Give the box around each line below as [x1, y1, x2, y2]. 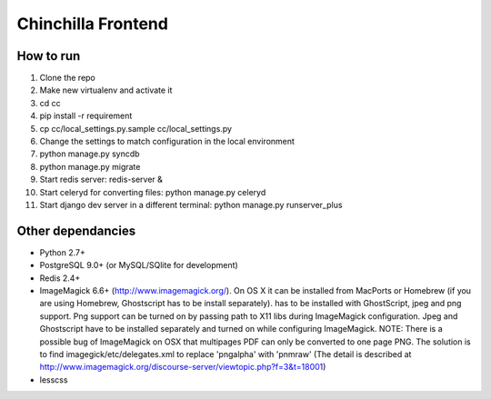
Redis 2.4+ [39, 273, 81, 284]
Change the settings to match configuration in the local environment [39, 136, 296, 147]
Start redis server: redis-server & [39, 174, 164, 185]
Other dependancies [16, 223, 136, 238]
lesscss [39, 374, 68, 385]
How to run [16, 48, 81, 64]
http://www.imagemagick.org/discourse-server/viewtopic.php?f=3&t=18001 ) [39, 362, 326, 373]
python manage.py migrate [39, 161, 141, 172]
